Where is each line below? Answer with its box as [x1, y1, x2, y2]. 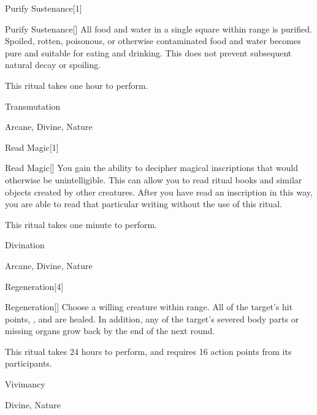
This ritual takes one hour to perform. [5, 78, 148, 91]
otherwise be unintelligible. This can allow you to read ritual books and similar [5, 173, 302, 186]
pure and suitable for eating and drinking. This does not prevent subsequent [5, 46, 292, 59]
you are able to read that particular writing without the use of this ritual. [5, 197, 282, 210]
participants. [5, 357, 52, 370]
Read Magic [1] [5, 140, 59, 153]
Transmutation [5, 99, 61, 112]
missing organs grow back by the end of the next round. [5, 324, 215, 337]
